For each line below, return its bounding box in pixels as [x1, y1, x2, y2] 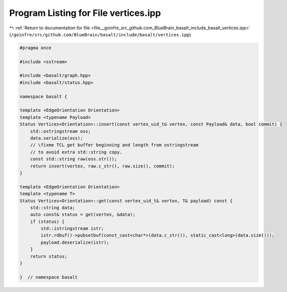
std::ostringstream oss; [30, 128, 91, 134]
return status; [30, 253, 67, 259]
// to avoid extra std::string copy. [30, 149, 123, 155]
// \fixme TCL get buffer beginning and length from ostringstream [30, 142, 199, 148]
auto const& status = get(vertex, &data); [30, 212, 136, 218]
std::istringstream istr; [40, 226, 104, 231]
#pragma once [19, 45, 52, 51]
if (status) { [30, 219, 65, 224]
